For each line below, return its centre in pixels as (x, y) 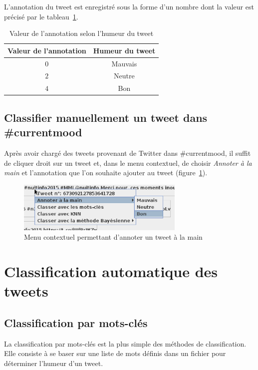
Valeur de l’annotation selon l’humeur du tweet (81, 33)
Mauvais (124, 63)
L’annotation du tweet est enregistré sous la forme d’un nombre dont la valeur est (129, 6)
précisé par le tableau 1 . (41, 16)
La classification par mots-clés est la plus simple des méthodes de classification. (125, 343)
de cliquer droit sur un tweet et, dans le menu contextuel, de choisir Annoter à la (128, 163)
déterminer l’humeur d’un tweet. (54, 363)
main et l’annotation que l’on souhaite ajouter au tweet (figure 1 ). (106, 173)
